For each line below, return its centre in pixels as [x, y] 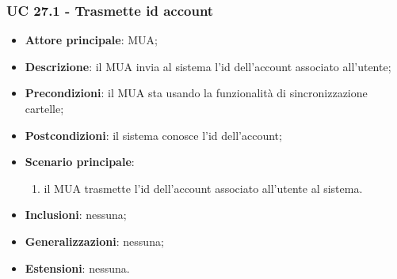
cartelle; [44, 108]
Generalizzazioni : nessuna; [94, 241]
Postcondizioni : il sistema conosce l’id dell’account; [153, 135]
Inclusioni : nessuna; [76, 215]
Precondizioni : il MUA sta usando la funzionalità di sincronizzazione [196, 93]
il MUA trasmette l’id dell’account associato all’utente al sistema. [203, 188]
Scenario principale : [80, 162]
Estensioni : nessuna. [77, 268]
